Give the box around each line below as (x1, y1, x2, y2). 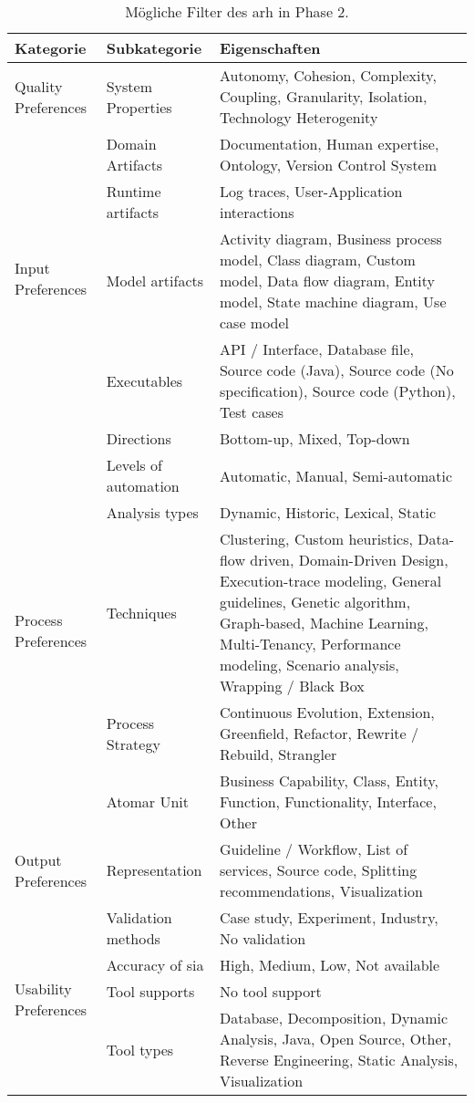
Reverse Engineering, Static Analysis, (219, 1049, 459, 1070)
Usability (15, 978, 72, 999)
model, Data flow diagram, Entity (219, 270, 436, 291)
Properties (106, 96, 172, 118)
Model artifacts (106, 270, 204, 291)
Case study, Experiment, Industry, (219, 907, 438, 928)
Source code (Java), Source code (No (219, 359, 454, 380)
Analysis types (106, 502, 199, 523)
